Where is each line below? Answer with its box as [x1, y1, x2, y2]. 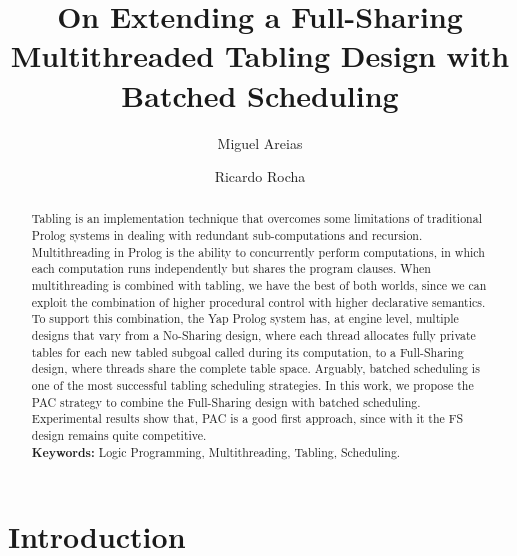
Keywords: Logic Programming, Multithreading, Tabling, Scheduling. [31, 443, 401, 461]
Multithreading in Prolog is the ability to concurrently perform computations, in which [31, 243, 485, 260]
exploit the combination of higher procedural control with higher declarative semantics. [31, 293, 486, 310]
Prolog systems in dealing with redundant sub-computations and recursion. [31, 227, 423, 244]
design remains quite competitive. [31, 427, 207, 444]
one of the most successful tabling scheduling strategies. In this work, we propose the [31, 377, 474, 394]
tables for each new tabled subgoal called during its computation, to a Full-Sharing [31, 343, 464, 360]
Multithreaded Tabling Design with [10, 35, 510, 76]
